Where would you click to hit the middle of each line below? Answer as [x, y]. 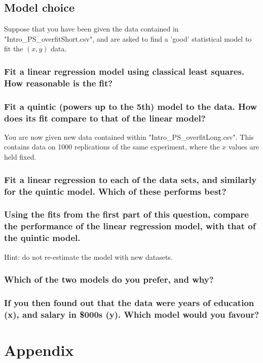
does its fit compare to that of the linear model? [105, 118]
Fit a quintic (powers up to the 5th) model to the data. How [131, 106]
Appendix [39, 350]
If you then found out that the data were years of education [129, 302]
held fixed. [20, 157]
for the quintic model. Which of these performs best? [115, 191]
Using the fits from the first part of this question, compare [126, 214]
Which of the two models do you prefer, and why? [109, 279]
